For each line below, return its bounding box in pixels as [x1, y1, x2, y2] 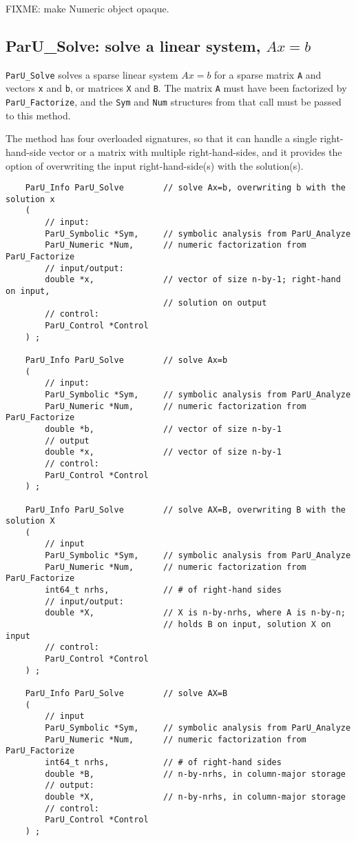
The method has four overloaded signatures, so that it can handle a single [6, 131, 317, 146]
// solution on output [163, 297, 267, 308]
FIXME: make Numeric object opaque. [6, 1, 169, 15]
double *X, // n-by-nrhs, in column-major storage [45, 791, 346, 802]
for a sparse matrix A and [214, 67, 322, 81]
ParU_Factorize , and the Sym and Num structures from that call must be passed [6, 95, 342, 109]
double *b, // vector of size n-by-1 [45, 424, 282, 434]
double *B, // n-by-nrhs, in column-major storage [45, 769, 346, 779]
